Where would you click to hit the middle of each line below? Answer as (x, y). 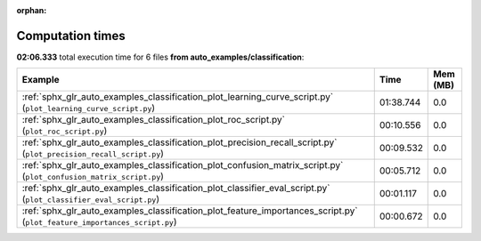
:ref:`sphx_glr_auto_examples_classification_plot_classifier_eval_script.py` (176, 189)
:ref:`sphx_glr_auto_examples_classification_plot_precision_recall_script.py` (179, 142)
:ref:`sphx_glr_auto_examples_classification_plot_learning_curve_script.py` (178, 97)
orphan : (32, 10)
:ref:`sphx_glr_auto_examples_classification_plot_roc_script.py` (153, 120)
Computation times (71, 36)
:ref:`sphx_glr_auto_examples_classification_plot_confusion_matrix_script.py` (183, 165)
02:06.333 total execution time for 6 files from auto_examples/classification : (160, 57)
